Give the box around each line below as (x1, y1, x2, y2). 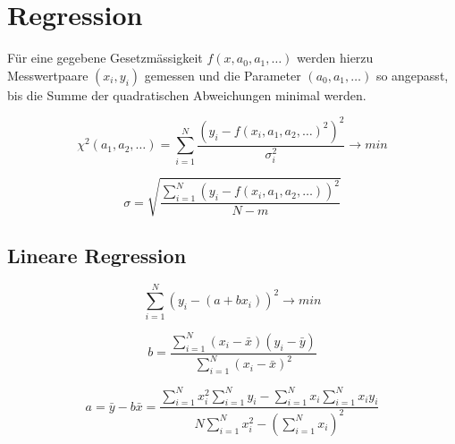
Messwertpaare (7, 65, 88, 84)
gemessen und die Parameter (144, 65, 301, 84)
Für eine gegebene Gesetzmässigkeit (7, 48, 203, 67)
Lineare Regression (7, 241, 187, 269)
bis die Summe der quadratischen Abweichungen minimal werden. (7, 85, 367, 104)
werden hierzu (297, 48, 374, 67)
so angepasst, (375, 65, 449, 84)
